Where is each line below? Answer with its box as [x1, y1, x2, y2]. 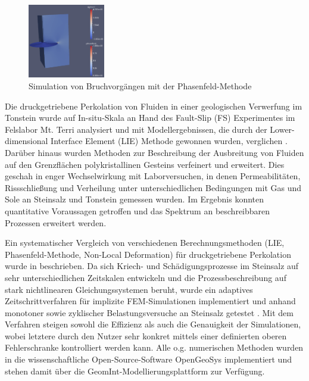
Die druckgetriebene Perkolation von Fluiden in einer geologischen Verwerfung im [5, 99, 302, 112]
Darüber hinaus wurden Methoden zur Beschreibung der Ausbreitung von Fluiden [5, 146, 304, 158]
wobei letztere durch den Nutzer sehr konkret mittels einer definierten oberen [5, 329, 287, 342]
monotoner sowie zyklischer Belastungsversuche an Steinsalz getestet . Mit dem [5, 306, 294, 318]
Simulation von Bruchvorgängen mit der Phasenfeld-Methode [29, 80, 252, 92]
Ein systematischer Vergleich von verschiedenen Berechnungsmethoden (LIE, [5, 236, 285, 249]
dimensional [5, 135, 48, 147]
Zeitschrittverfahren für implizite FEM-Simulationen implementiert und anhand [5, 295, 296, 307]
